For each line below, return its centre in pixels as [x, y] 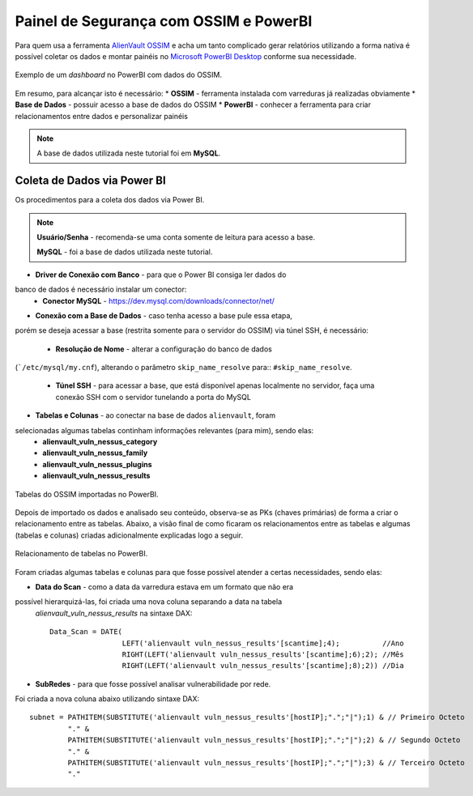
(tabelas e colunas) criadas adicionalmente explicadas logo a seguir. [129, 535]
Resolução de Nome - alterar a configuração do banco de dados [164, 349]
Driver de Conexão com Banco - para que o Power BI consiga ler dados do [161, 275]
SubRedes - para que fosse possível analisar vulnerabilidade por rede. [153, 683]
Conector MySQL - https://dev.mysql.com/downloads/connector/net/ [159, 300]
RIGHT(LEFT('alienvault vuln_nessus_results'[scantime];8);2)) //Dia [263, 666]
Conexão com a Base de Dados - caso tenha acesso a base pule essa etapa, [164, 315]
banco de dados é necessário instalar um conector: [101, 289]
